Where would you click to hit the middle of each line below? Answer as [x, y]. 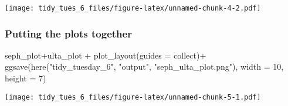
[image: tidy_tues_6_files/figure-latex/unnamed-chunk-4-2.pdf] [133, 8]
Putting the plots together [68, 33]
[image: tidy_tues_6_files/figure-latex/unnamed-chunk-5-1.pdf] [133, 97]
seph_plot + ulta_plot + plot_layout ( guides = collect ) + [106, 55]
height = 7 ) [26, 78]
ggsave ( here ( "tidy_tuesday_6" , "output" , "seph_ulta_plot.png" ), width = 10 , [144, 66]
